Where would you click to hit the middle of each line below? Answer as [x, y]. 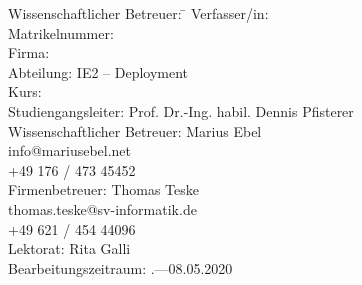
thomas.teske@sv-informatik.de [102, 208]
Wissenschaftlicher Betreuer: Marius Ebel [135, 130]
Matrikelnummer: [61, 32]
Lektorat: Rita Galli [69, 248]
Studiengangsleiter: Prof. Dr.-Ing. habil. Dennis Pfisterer [181, 110]
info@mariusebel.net [70, 150]
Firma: [29, 52]
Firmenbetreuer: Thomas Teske [104, 189]
